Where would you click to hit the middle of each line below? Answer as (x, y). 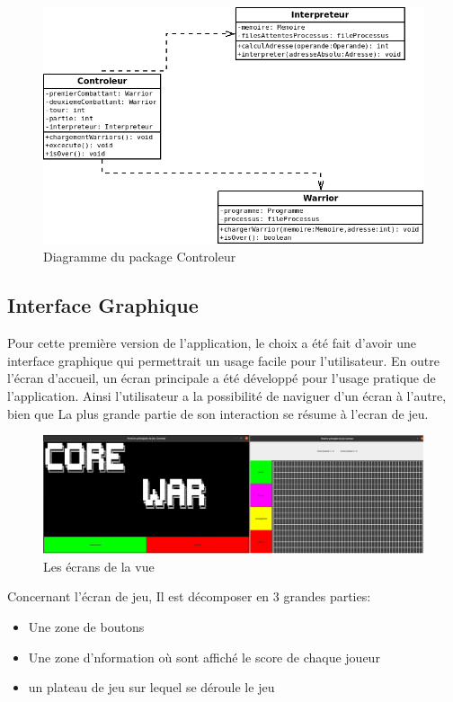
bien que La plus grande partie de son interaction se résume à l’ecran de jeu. (218, 413)
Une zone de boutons (86, 627)
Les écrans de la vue (99, 566)
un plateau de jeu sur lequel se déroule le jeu (151, 687)
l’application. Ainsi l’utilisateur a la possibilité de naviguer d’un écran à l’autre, (227, 396)
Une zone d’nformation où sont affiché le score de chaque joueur (204, 657)
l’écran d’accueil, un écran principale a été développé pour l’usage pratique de (222, 378)
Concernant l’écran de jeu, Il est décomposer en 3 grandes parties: (189, 596)
